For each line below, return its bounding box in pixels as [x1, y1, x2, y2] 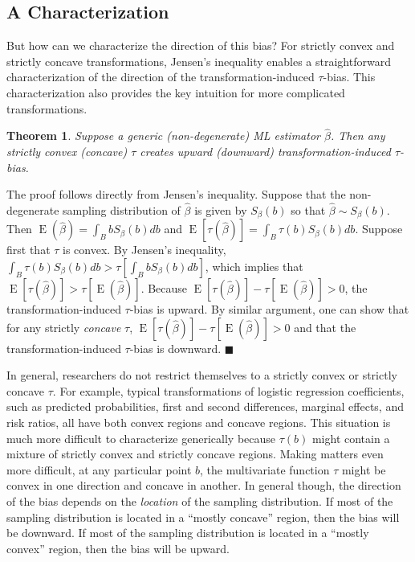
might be [341, 461, 386, 478]
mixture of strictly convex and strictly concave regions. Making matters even [6, 445, 384, 462]
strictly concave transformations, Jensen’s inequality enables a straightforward [6, 52, 391, 69]
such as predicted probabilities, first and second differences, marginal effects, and [6, 398, 404, 415]
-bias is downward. [129, 339, 222, 356]
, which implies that [205, 258, 303, 275]
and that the [294, 318, 356, 335]
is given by [194, 201, 247, 218]
